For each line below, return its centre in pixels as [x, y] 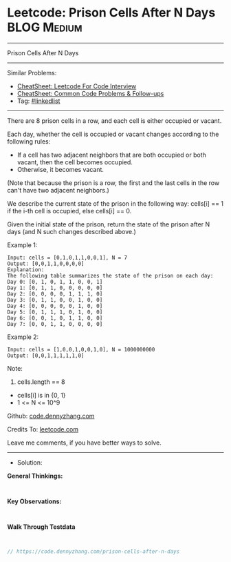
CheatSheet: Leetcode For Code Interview [77, 86]
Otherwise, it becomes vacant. [60, 169]
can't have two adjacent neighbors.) [58, 190]
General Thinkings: [35, 476]
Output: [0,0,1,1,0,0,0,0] [46, 264]
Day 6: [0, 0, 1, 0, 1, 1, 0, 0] [55, 318]
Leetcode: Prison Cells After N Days [111, 13]
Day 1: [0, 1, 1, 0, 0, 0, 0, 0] [55, 288]
